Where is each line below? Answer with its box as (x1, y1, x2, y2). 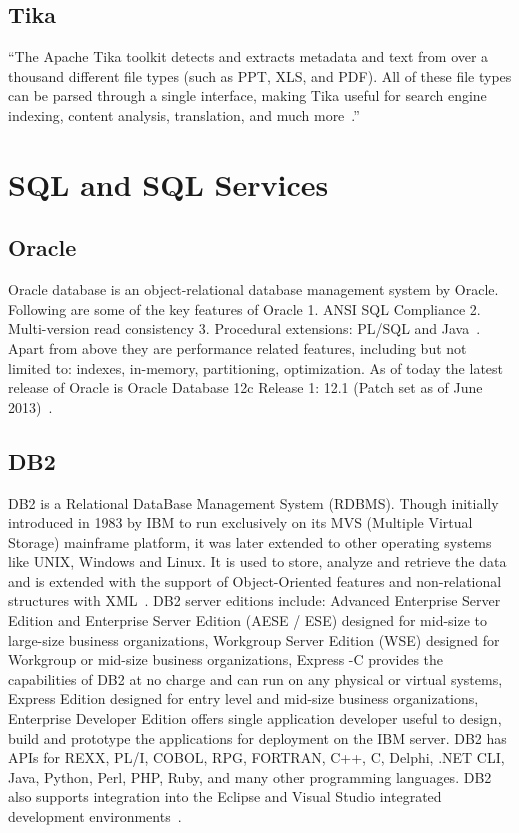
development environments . (8, 806, 182, 827)
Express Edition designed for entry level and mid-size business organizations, (8, 688, 479, 709)
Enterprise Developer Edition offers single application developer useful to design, (8, 708, 502, 729)
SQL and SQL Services (8, 163, 329, 204)
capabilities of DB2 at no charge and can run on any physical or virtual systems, (8, 668, 503, 689)
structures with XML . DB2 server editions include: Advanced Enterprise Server (8, 590, 501, 611)
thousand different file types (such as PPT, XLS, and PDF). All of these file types (8, 65, 512, 86)
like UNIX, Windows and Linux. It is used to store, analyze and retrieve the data (8, 551, 507, 572)
